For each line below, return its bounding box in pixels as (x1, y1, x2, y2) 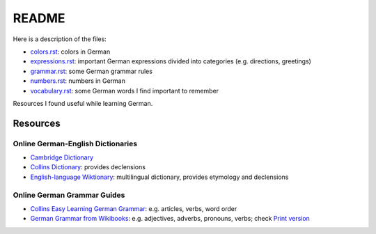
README (13, 10, 65, 26)
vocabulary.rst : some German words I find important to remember (30, 86, 219, 95)
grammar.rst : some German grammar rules (30, 67, 153, 75)
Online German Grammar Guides (13, 190, 125, 200)
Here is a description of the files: (13, 35, 107, 43)
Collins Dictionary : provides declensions (30, 163, 146, 171)
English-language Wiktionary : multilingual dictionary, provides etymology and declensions (30, 173, 289, 181)
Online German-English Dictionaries (13, 139, 138, 148)
